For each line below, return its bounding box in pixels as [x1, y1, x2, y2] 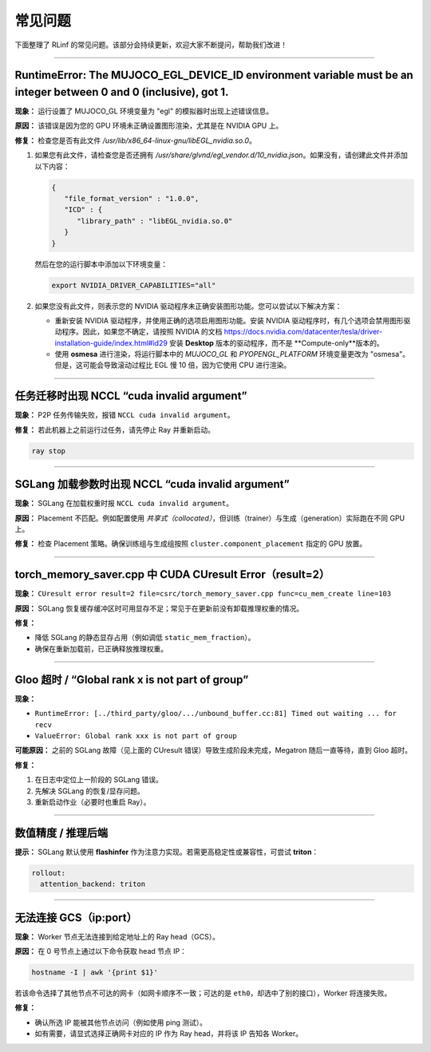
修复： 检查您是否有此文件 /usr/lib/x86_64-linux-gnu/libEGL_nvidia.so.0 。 [14, 136, 257, 145]
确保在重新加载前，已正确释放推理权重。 [34, 643, 168, 654]
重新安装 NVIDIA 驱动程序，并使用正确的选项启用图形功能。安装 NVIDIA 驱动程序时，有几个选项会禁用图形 [54, 315, 404, 325]
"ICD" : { [64, 205, 103, 215]
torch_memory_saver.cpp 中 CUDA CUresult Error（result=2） [14, 568, 330, 582]
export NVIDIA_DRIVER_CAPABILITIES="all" [51, 280, 216, 290]
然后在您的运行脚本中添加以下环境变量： [34, 259, 168, 269]
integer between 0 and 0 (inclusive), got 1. [14, 85, 229, 99]
